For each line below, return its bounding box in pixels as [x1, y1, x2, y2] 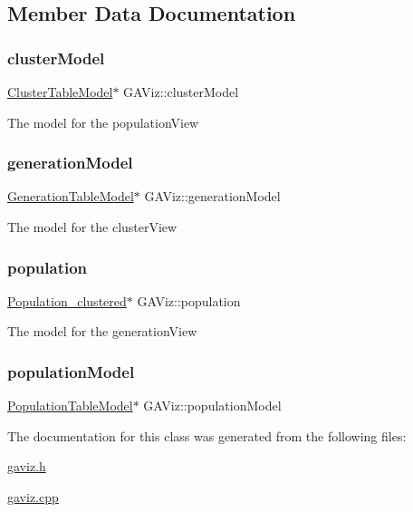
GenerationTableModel [7, 187, 134, 206]
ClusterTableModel [7, 82, 113, 101]
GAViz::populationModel [143, 396, 282, 415]
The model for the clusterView [7, 217, 178, 236]
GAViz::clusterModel [123, 82, 239, 101]
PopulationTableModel [7, 396, 133, 415]
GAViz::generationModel [144, 187, 281, 206]
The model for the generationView [7, 322, 197, 341]
